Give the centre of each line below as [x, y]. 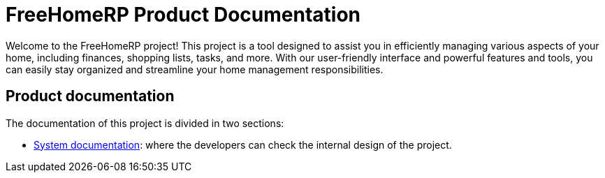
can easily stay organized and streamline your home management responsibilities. [195, 69]
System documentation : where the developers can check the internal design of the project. [243, 144]
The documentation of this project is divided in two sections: [145, 123]
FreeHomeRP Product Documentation [183, 15]
